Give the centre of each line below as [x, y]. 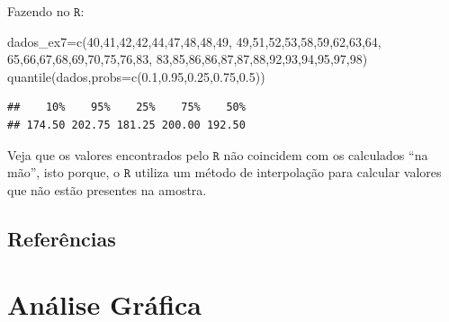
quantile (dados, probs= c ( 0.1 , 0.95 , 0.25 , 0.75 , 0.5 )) [136, 76]
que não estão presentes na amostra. [107, 189]
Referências [62, 238]
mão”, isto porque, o [63, 172]
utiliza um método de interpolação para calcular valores [288, 172]
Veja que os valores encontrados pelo [108, 154]
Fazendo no [39, 11]
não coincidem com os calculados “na [326, 154]
